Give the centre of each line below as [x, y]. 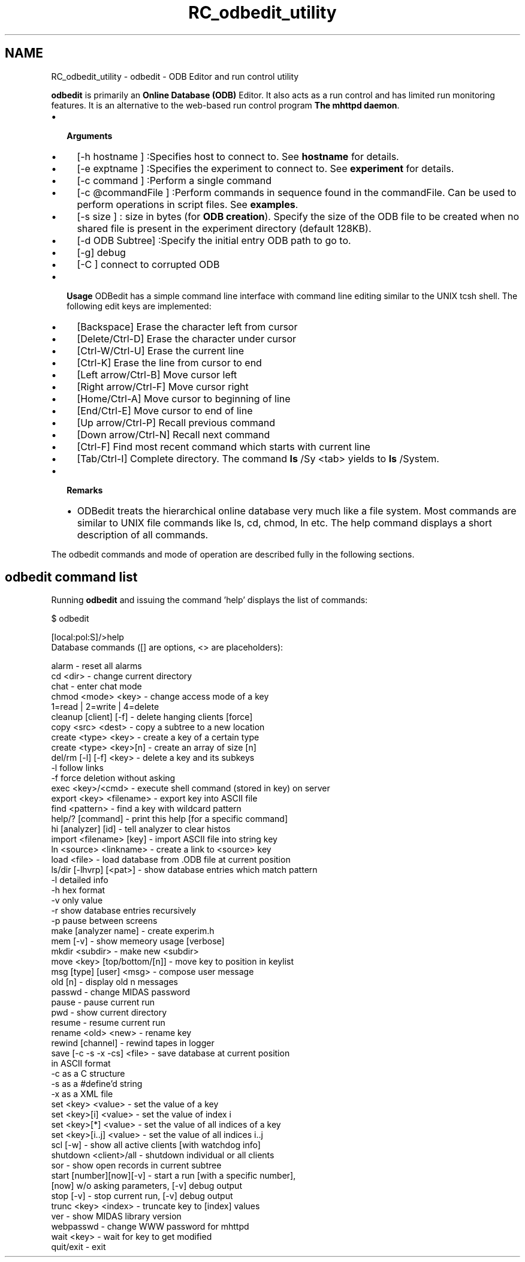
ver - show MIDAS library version [116, 1216]
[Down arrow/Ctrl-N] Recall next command [174, 434]
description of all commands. [143, 534]
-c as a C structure [88, 1074]
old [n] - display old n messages [114, 982]
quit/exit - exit [79, 1247]
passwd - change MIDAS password [121, 992]
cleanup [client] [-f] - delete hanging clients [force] [152, 717]
